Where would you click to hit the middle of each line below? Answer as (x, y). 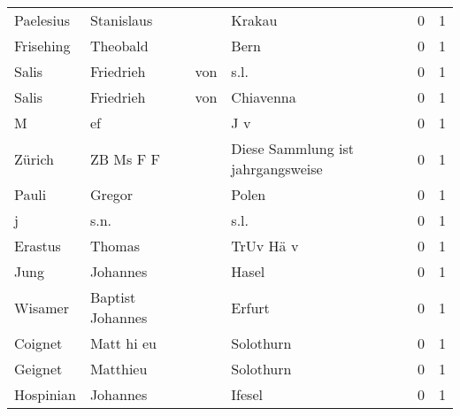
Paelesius (42, 20)
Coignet (38, 343)
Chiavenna (264, 97)
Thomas (115, 246)
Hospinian (45, 394)
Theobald (119, 46)
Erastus (38, 246)
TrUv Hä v (265, 246)
